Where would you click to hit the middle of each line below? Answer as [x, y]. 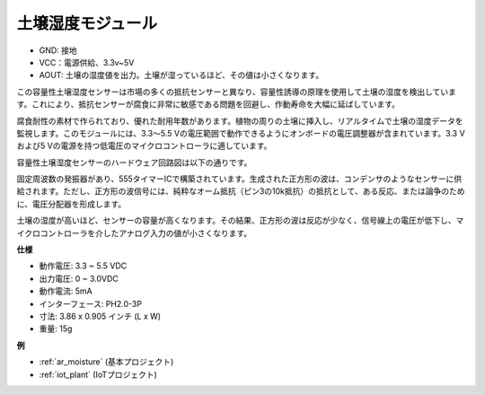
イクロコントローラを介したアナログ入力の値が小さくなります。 [134, 233]
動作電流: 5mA [66, 291]
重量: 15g [56, 329]
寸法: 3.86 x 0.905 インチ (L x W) [100, 316]
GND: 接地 [58, 50]
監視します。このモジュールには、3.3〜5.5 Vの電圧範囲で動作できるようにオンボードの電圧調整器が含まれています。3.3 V [241, 133]
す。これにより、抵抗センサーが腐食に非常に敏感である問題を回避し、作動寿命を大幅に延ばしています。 [208, 104]
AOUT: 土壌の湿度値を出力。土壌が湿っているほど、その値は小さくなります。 [181, 75]
